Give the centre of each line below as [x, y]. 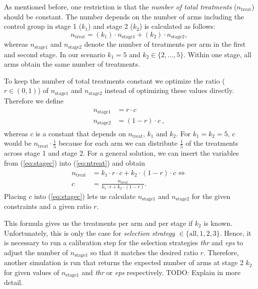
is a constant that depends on [81, 133]
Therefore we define [34, 100]
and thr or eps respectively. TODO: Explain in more [161, 272]
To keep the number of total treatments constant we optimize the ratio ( [115, 80]
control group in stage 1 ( [43, 26]
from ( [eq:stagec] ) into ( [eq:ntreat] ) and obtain [75, 163]
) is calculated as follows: [177, 26]
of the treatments [212, 143]
